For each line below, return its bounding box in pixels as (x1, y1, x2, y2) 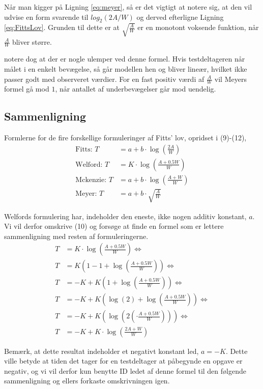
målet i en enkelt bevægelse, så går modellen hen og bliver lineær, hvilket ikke (4, 64, 247, 74)
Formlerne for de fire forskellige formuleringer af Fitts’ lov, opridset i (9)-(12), (4, 132, 247, 143)
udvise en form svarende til (4, 11, 89, 22)
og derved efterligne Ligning (136, 11, 224, 22)
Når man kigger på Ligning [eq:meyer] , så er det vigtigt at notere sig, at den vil (4, 2, 252, 12)
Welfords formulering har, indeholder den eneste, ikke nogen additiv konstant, (4, 211, 247, 221)
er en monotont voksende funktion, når (137, 22, 259, 33)
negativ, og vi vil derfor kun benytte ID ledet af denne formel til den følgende (4, 365, 246, 376)
